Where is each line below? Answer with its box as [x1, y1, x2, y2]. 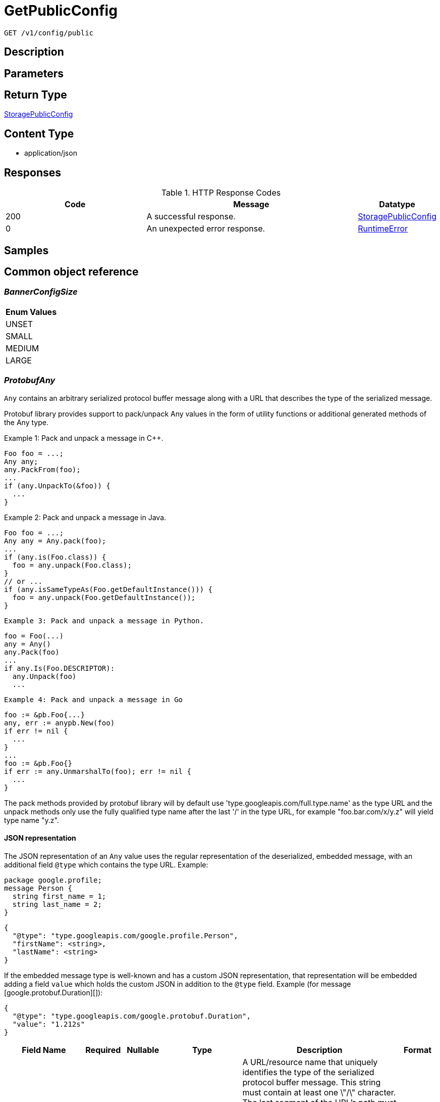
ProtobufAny [4, 375, 56, 386]
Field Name [22, 1044, 66, 1055]
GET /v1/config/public [4, 28, 94, 37]
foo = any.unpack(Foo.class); [12, 561, 132, 569]
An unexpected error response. [146, 223, 265, 234]
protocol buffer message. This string [242, 1077, 381, 1087]
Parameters [4, 67, 64, 80]
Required [85, 1044, 121, 1055]
